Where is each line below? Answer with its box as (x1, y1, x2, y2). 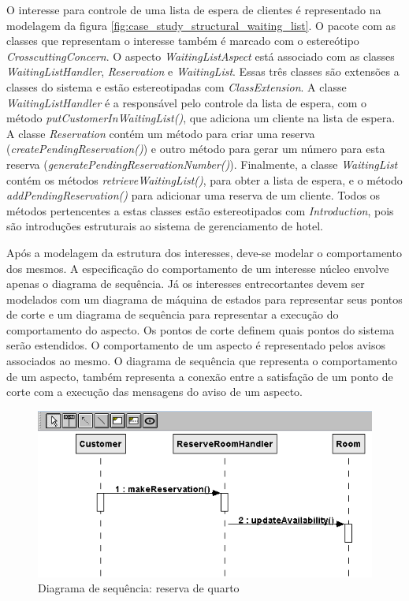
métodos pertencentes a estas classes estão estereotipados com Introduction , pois (6, 202, 394, 218)
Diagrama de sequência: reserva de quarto (38, 580, 240, 596)
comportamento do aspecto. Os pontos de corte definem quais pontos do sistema (6, 321, 395, 338)
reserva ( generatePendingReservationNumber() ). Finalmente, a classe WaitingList (6, 155, 398, 172)
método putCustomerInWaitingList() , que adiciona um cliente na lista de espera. (6, 110, 396, 126)
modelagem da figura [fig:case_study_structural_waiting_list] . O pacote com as (6, 17, 396, 33)
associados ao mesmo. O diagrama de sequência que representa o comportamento (6, 353, 397, 369)
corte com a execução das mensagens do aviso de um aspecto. (6, 383, 303, 400)
